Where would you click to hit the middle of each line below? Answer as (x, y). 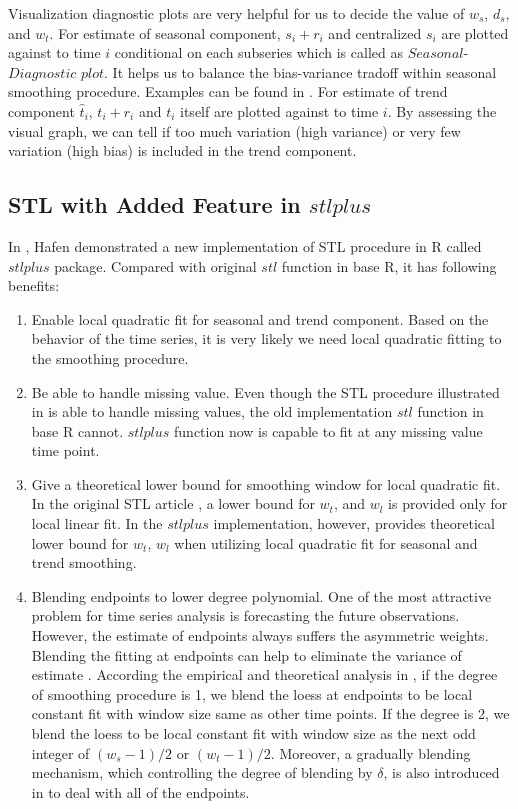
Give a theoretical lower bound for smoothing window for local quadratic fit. (266, 483)
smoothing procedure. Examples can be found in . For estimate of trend (228, 91)
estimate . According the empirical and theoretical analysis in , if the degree (264, 674)
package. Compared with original (155, 265)
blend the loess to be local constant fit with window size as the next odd (253, 733)
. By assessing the (442, 110)
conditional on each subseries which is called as (258, 52)
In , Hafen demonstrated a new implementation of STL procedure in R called (245, 245)
